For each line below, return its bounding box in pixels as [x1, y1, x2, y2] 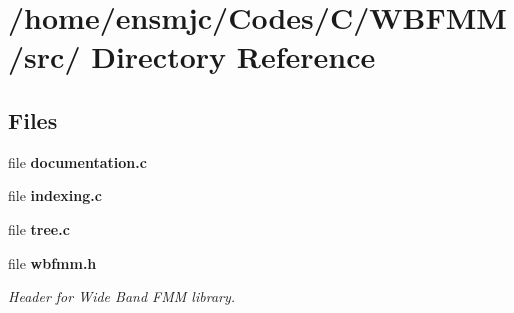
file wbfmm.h [8, 252, 97, 273]
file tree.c [8, 218, 70, 239]
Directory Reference [91, 36, 376, 77]
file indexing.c [8, 185, 102, 206]
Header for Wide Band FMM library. [8, 286, 236, 307]
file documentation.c [8, 151, 147, 172]
